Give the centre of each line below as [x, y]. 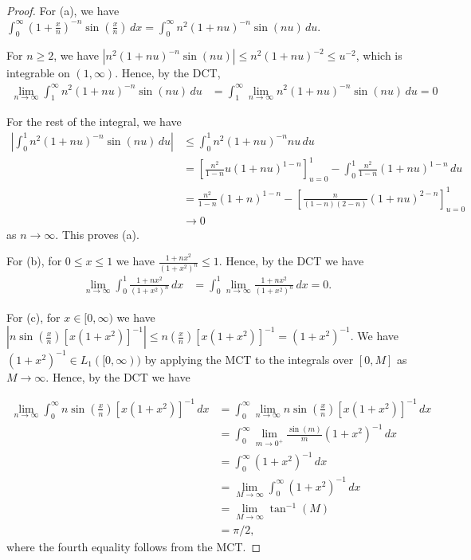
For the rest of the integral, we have [94, 121]
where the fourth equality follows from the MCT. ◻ [134, 546]
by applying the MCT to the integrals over [249, 359]
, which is [379, 55]
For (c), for [33, 317]
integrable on [38, 73]
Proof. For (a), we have [63, 10]
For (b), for [34, 261]
